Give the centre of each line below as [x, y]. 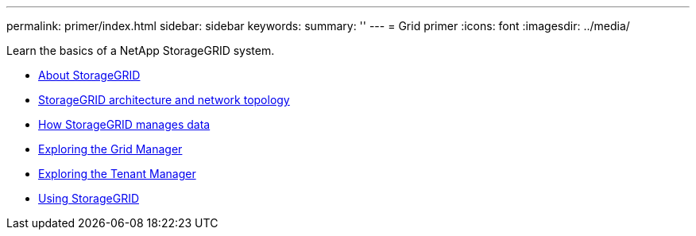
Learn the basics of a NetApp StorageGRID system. [141, 50]
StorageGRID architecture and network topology [164, 100]
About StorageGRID [89, 75]
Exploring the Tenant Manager [117, 174]
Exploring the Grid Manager [110, 149]
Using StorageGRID [89, 198]
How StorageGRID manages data [124, 124]
